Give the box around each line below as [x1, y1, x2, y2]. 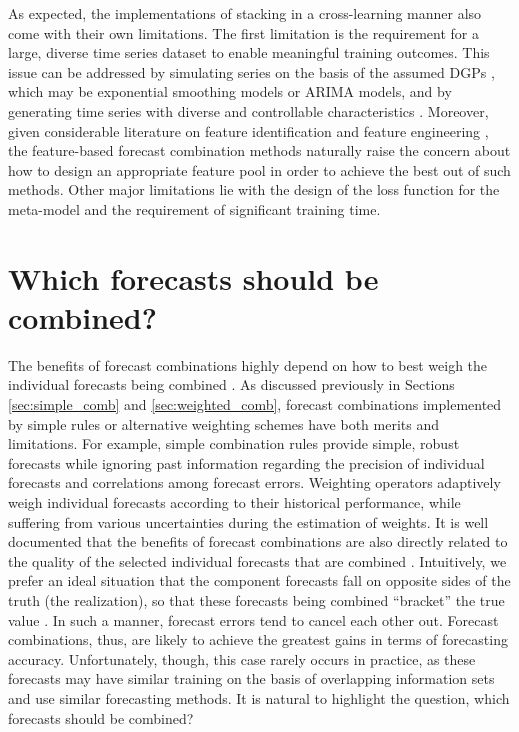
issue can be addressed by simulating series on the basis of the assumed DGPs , [8, 61, 495, 82]
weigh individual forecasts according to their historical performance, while [8, 492, 461, 512]
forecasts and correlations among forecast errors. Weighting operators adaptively [8, 472, 501, 493]
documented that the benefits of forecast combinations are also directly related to [8, 531, 508, 552]
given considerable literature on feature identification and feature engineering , [8, 120, 489, 141]
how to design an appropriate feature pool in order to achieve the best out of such [8, 159, 511, 180]
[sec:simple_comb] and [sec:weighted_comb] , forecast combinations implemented [8, 394, 502, 415]
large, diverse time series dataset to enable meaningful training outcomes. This [8, 42, 490, 63]
